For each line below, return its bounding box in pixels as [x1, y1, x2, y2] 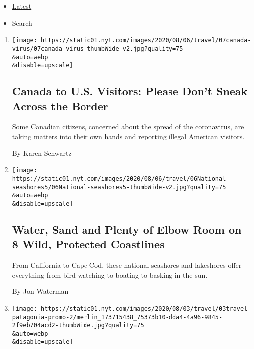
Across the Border [12, 98, 108, 113]
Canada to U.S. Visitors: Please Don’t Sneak [12, 83, 248, 99]
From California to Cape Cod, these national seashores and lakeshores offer [12, 260, 242, 270]
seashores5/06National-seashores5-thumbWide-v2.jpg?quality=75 [12, 183, 226, 191]
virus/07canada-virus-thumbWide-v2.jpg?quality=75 [12, 45, 183, 52]
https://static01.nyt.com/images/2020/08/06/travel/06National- [12, 175, 230, 182]
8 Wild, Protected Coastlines [12, 236, 165, 252]
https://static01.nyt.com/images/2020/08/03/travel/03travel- [41, 305, 251, 312]
